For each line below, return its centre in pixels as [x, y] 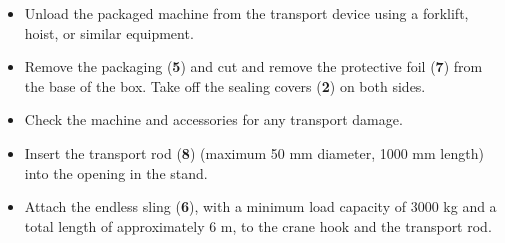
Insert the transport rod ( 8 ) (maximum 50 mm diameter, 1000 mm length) [254, 152]
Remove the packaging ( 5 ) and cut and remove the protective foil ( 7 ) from [253, 66]
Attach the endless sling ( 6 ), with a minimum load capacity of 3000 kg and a [260, 206]
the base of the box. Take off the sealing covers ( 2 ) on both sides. [225, 85]
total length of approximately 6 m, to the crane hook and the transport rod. [258, 225]
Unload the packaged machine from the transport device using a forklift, [246, 13]
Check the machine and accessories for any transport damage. [213, 119]
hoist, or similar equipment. [109, 32]
